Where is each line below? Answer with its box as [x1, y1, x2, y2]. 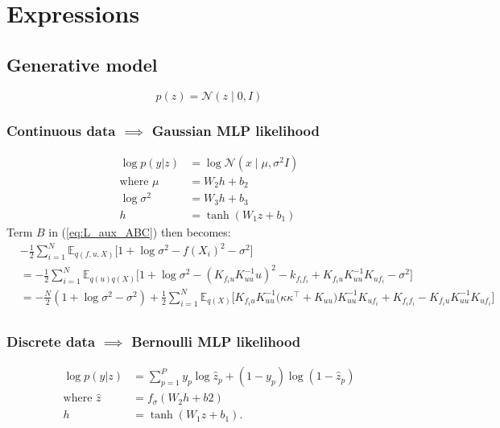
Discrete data [6, 331, 96, 351]
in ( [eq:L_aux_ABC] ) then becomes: [48, 223, 231, 240]
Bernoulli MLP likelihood [131, 331, 301, 351]
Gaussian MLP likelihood [151, 120, 320, 140]
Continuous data [6, 120, 116, 140]
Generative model [6, 51, 158, 76]
